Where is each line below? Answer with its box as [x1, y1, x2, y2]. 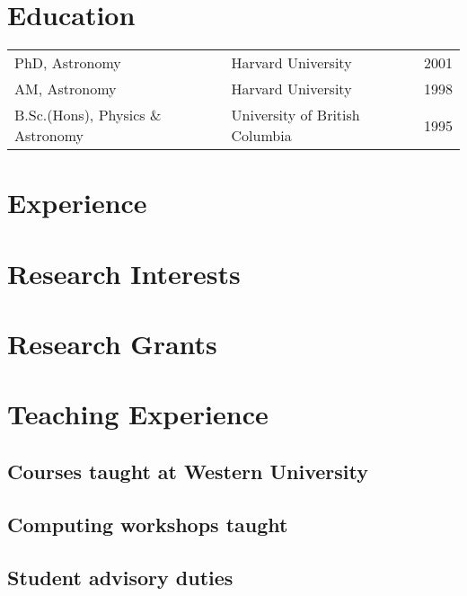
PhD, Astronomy [14, 52, 121, 74]
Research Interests [7, 254, 241, 291]
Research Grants [7, 325, 217, 362]
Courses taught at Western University [7, 458, 368, 485]
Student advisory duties [7, 563, 233, 591]
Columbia [231, 125, 292, 147]
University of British [231, 104, 360, 126]
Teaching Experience [7, 396, 269, 432]
